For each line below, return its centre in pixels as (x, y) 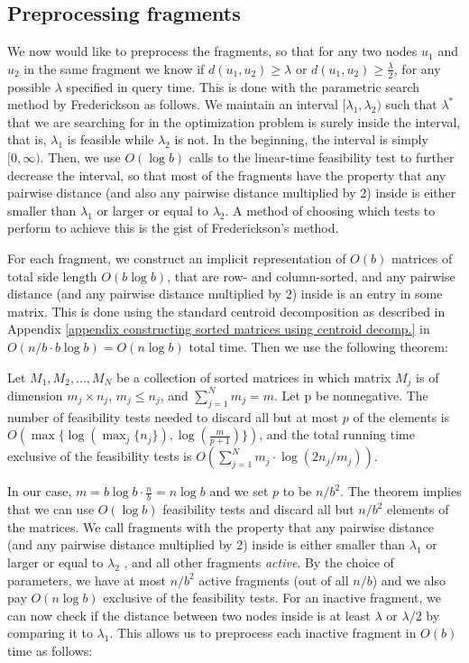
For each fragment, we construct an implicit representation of (177, 258)
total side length (52, 276)
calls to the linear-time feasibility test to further (322, 157)
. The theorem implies (401, 491)
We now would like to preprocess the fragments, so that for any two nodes (212, 51)
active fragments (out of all (274, 580)
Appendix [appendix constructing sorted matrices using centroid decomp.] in (219, 329)
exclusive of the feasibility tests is (100, 456)
